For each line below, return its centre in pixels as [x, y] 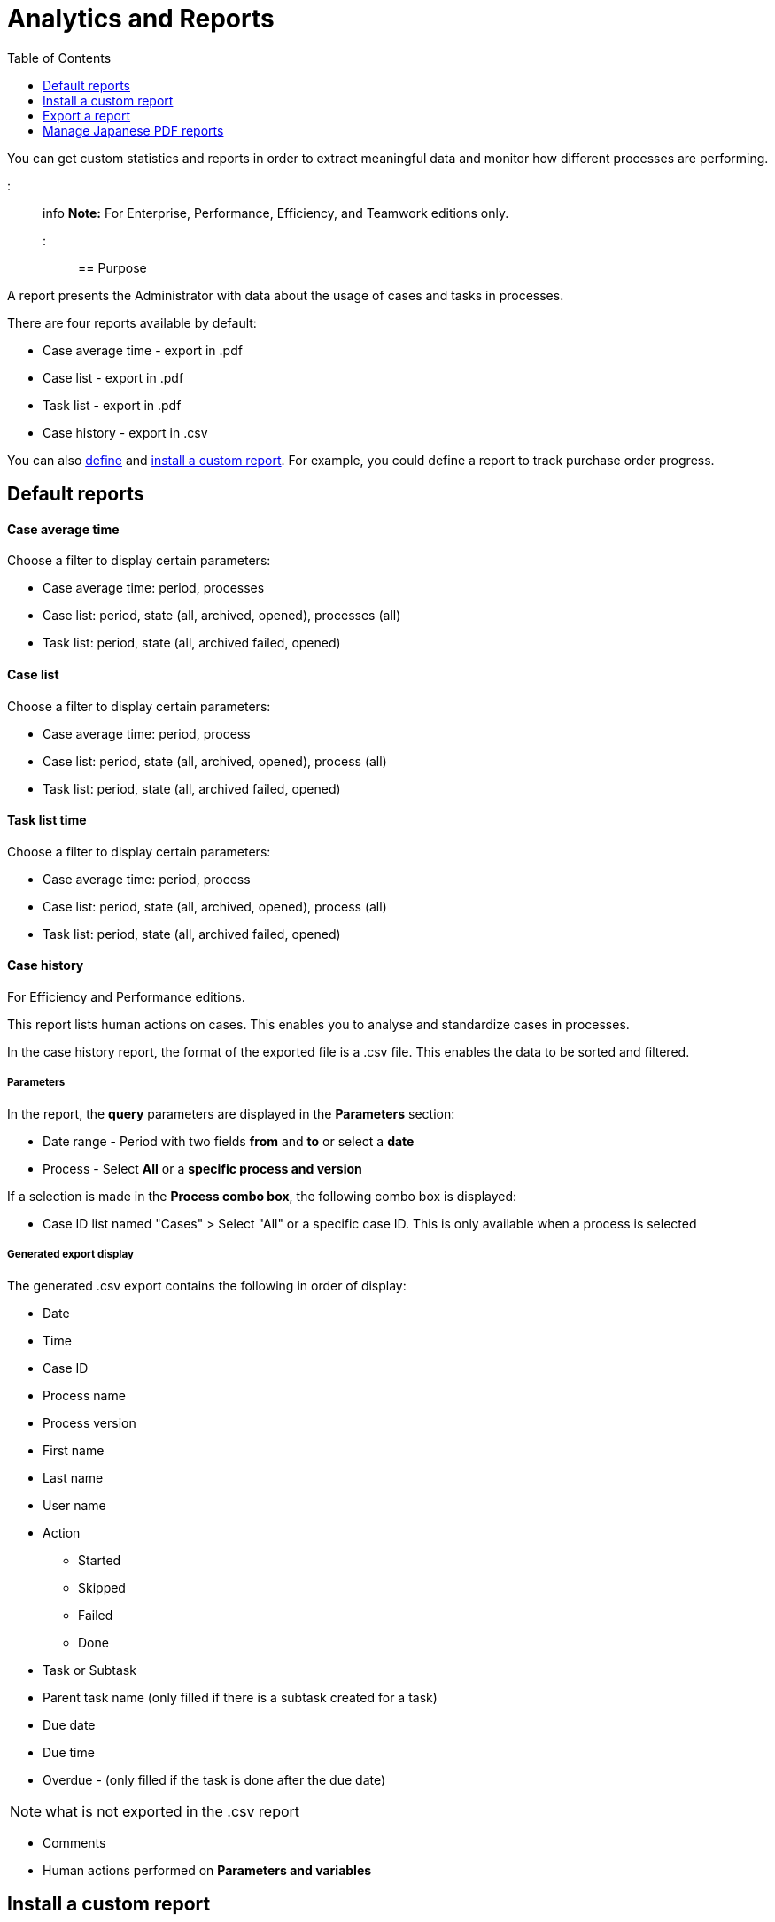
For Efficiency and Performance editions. [126, 997]
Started [100, 1560]
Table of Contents [59, 58]
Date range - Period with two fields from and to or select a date [229, 1141]
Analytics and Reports [141, 19]
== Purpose [112, 267]
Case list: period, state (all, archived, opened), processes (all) [222, 616]
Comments [74, 1842]
